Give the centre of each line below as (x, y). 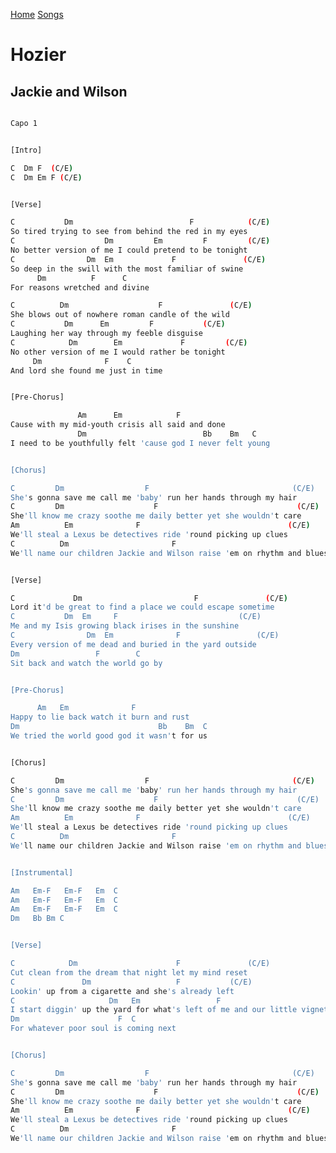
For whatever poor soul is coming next (93, 1029)
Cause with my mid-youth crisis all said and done (118, 425)
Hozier (38, 55)
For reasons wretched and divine (80, 287)
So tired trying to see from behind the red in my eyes (129, 232)
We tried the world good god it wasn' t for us (109, 736)
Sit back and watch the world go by (86, 663)
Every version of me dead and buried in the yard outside (133, 644)
